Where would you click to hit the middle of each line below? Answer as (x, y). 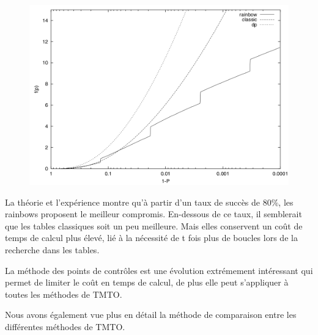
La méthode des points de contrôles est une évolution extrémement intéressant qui (159, 270)
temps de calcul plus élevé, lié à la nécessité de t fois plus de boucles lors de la (151, 238)
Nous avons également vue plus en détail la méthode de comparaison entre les (151, 315)
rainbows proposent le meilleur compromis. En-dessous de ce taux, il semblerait (153, 214)
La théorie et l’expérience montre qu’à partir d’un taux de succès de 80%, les (149, 202)
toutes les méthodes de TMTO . (64, 294)
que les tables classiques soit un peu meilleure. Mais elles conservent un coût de (154, 225)
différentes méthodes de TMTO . (65, 327)
